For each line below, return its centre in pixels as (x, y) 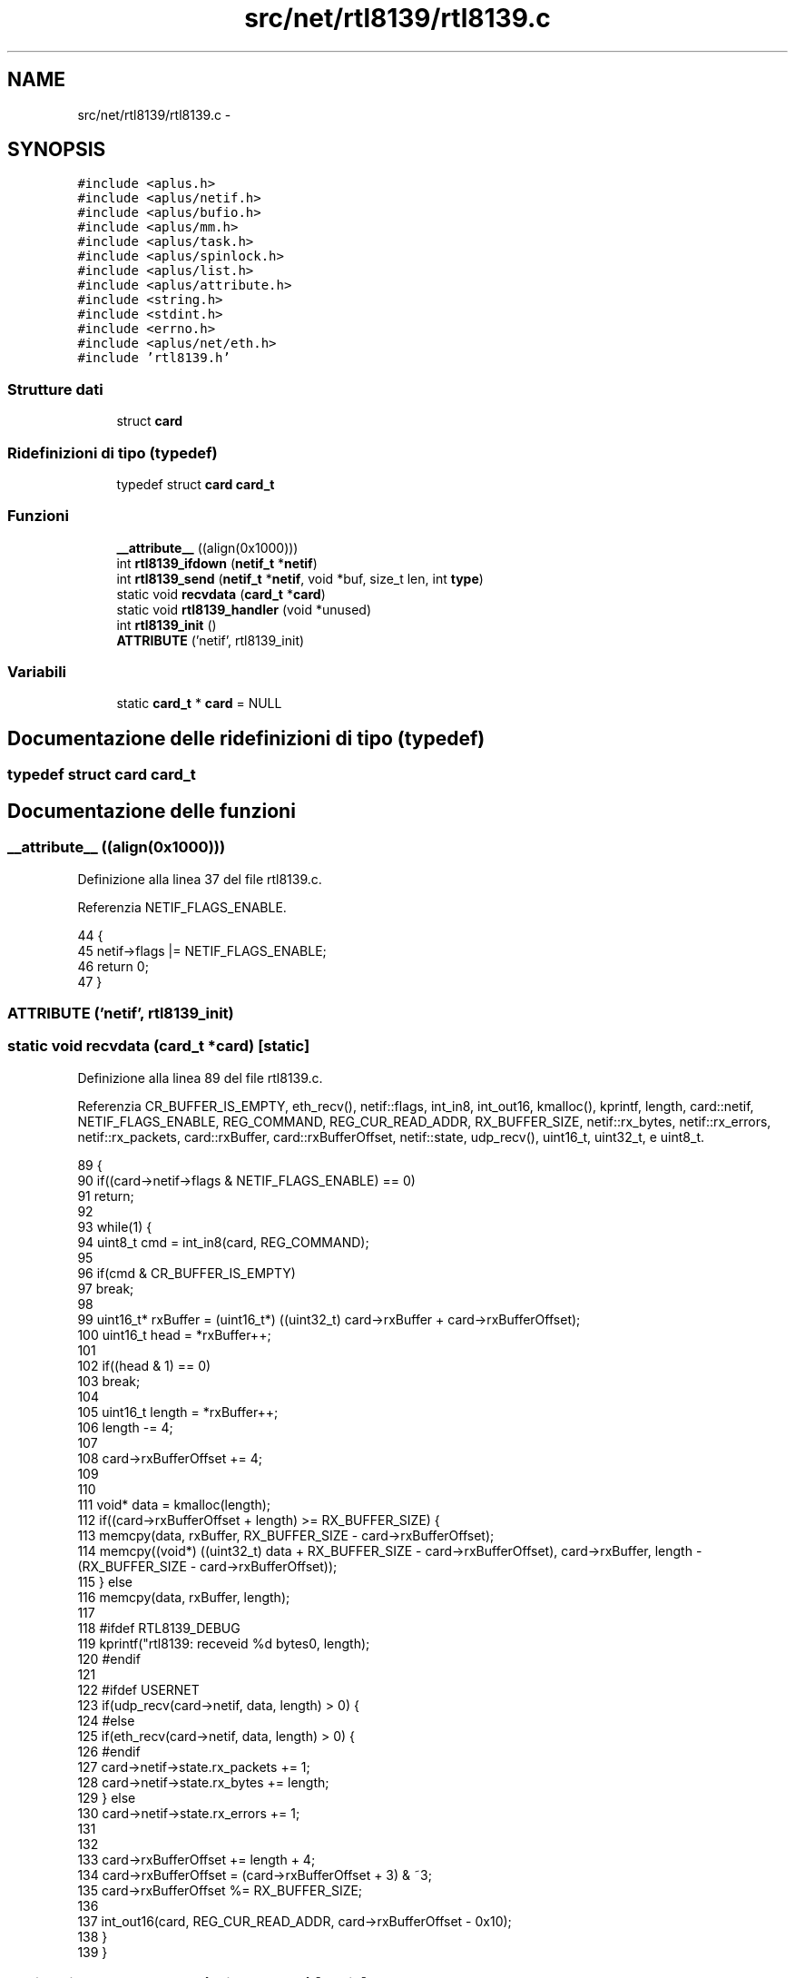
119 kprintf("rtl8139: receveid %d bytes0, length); (224, 1643)
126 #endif (109, 1751)
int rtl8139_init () (167, 625)
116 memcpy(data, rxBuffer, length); (184, 1597)
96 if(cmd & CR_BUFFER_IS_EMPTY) (186, 1273)
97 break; (106, 1288)
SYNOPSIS (57, 150)
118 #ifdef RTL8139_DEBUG (159, 1628)
